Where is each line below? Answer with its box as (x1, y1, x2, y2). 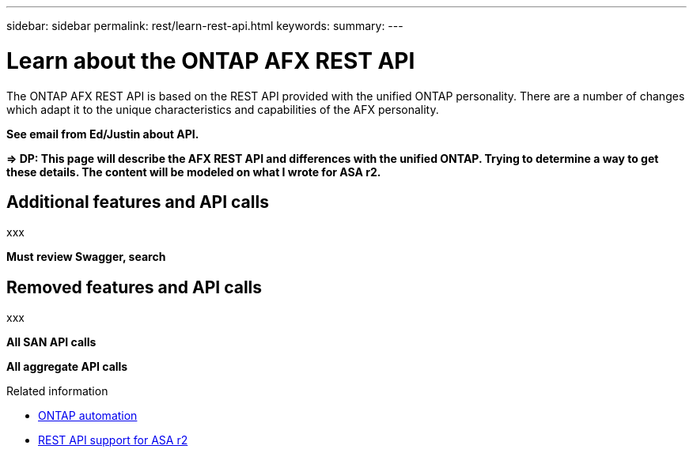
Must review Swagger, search (6, 250, 166, 264)
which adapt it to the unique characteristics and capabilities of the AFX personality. (6, 102, 439, 116)
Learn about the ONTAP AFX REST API (6, 47, 415, 74)
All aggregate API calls (6, 360, 128, 374)
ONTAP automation (38, 409, 138, 423)
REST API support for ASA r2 (38, 433, 188, 447)
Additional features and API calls (6, 191, 269, 212)
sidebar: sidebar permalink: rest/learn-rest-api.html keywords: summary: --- (6, 19, 403, 32)
